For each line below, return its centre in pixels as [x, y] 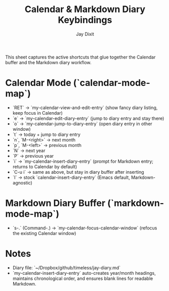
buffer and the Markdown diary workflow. [49, 62]
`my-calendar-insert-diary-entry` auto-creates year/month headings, [84, 273]
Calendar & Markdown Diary [85, 9]
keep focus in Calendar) [38, 113]
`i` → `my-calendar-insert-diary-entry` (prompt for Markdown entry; [83, 161]
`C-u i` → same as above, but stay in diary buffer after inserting [78, 172]
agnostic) [23, 182]
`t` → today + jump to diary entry [47, 134]
